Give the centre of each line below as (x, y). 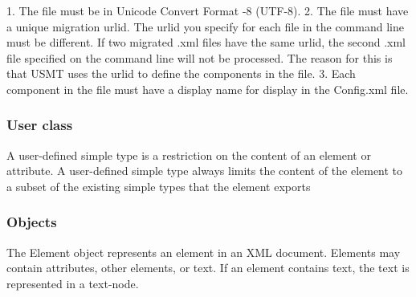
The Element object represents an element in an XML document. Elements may (204, 252)
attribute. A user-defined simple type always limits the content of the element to (205, 171)
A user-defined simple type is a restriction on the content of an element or (189, 155)
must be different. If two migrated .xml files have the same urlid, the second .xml (206, 42)
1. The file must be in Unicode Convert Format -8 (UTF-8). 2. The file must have (208, 10)
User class (40, 125)
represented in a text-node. (73, 283)
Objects (32, 222)
